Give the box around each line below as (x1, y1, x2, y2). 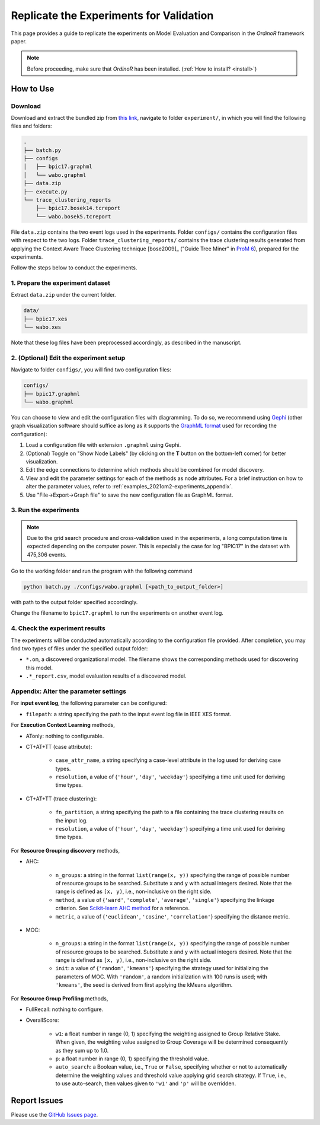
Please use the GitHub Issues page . (11, 1111, 98, 1118)
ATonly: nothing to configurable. (25, 732, 104, 739)
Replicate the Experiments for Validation (11, 9, 214, 22)
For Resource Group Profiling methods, (11, 994, 108, 1002)
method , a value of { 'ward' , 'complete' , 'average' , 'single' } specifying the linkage (55, 896, 275, 903)
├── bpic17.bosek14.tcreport (36, 205, 121, 212)
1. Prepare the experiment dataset (11, 279, 111, 287)
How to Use (11, 84, 55, 94)
